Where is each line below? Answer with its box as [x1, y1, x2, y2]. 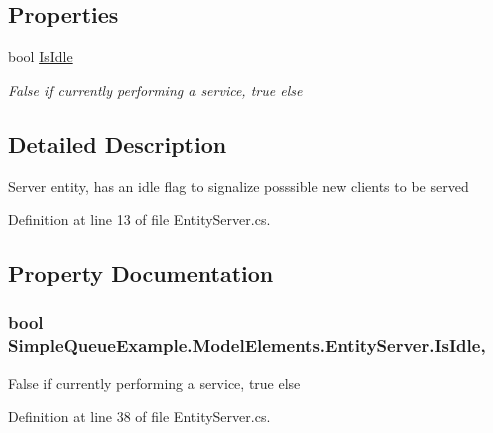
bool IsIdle [8, 46, 73, 67]
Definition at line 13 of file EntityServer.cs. [8, 209, 271, 230]
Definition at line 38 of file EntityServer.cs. [8, 406, 271, 427]
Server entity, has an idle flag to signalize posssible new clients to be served [8, 175, 469, 196]
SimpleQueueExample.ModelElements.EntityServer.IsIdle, [8, 333, 486, 358]
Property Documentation [8, 258, 274, 289]
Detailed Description [8, 128, 227, 159]
